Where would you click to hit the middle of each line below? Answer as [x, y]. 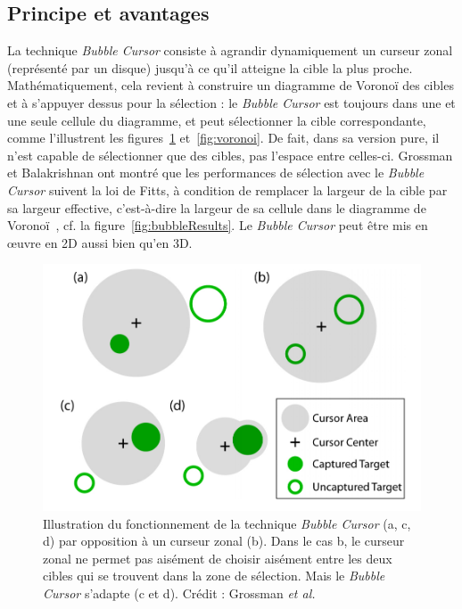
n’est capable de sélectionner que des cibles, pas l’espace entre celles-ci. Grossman [230, 155]
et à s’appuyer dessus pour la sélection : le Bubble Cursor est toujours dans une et [231, 102]
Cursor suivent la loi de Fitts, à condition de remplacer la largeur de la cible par [227, 189]
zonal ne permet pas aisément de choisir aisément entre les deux [218, 558]
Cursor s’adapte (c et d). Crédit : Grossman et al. [179, 593]
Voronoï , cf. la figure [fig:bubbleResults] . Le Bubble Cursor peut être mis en [218, 225]
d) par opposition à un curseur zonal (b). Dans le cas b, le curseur [224, 541]
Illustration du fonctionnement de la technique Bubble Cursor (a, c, [227, 523]
